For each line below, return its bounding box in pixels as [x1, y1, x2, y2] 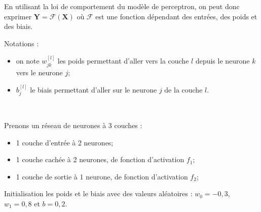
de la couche [164, 84, 203, 95]
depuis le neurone [195, 55, 250, 66]
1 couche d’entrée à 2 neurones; [16, 137, 114, 147]
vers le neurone [16, 67, 63, 77]
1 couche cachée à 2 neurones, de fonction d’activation [16, 154, 184, 165]
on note [16, 55, 40, 66]
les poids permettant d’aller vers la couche [57, 55, 189, 66]
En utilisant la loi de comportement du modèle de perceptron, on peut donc [4, 1, 240, 11]
